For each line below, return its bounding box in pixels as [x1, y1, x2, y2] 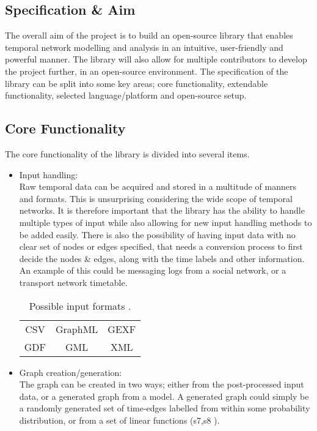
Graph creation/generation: [19, 365, 122, 378]
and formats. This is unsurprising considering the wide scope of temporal [19, 192, 293, 204]
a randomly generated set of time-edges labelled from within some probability [19, 402, 310, 414]
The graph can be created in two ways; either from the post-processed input [19, 378, 304, 391]
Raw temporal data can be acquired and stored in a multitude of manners [19, 180, 296, 193]
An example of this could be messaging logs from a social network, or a [19, 264, 286, 277]
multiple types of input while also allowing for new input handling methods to [19, 215, 312, 228]
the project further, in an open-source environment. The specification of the [5, 64, 288, 77]
